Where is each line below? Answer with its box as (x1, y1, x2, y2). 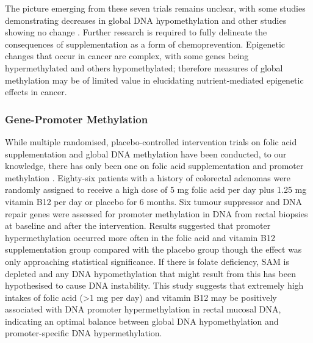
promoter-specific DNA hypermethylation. (5, 327, 162, 339)
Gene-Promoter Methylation (5, 111, 148, 126)
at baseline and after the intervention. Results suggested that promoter (5, 219, 271, 232)
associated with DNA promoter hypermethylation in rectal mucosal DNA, (5, 303, 281, 316)
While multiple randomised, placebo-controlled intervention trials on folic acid (5, 135, 297, 148)
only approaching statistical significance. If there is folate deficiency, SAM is (5, 255, 289, 267)
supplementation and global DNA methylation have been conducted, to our (5, 147, 287, 160)
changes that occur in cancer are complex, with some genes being (5, 49, 249, 62)
